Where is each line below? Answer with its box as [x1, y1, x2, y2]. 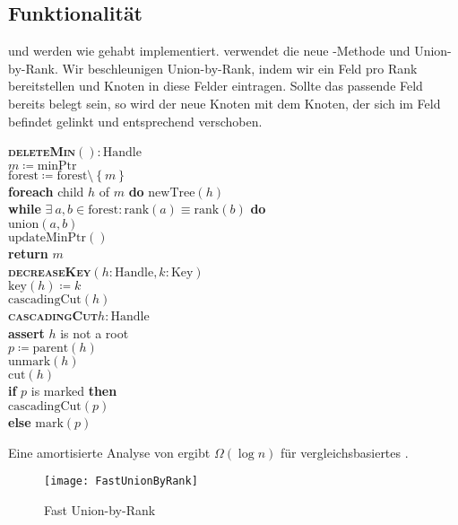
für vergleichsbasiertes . [280, 442, 409, 461]
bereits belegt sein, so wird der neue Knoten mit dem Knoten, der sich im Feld [8, 93, 441, 112]
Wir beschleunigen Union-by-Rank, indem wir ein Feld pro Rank [62, 58, 418, 77]
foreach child [8, 181, 84, 200]
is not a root [60, 323, 129, 342]
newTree [148, 186, 195, 199]
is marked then [30, 381, 117, 400]
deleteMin [8, 142, 76, 161]
